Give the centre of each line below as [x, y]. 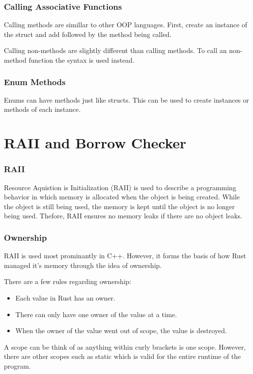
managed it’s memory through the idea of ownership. [83, 265]
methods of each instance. [42, 109]
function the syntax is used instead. [81, 60]
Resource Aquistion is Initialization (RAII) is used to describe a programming [120, 187]
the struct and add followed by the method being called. [88, 34]
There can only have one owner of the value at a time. [96, 314]
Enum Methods [35, 81]
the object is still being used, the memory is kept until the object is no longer [119, 206]
